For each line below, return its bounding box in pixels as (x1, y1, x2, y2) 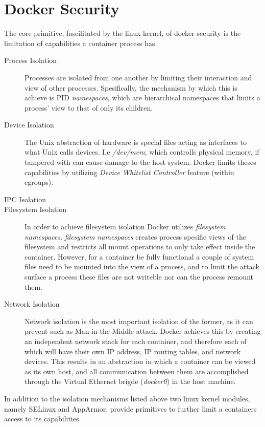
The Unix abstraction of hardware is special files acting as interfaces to (25, 136, 247, 147)
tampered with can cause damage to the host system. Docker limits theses (25, 157, 256, 167)
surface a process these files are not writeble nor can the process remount (25, 271, 253, 282)
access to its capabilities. (4, 413, 81, 424)
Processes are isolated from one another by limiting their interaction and (25, 72, 252, 82)
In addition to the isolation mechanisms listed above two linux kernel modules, (4, 393, 250, 403)
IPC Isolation (4, 194, 46, 204)
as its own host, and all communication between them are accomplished (25, 366, 249, 376)
